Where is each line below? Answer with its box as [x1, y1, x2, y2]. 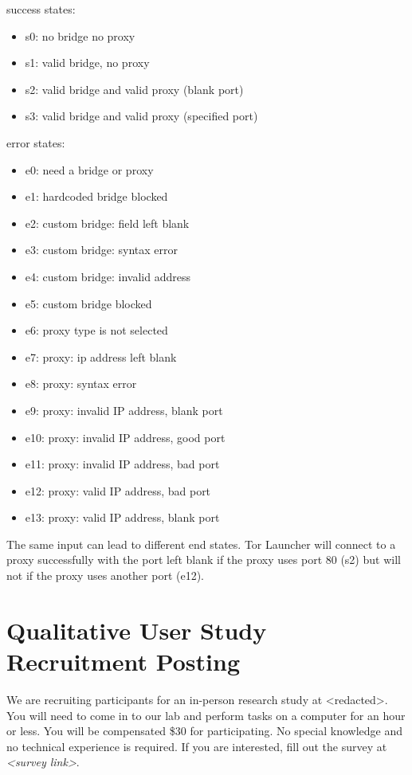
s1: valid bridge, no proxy [25, 54, 150, 71]
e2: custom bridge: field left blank [25, 214, 190, 231]
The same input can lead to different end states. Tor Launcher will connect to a [6, 535, 396, 552]
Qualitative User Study [6, 613, 267, 646]
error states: [6, 134, 65, 151]
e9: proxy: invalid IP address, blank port [25, 401, 223, 418]
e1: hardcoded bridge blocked [25, 188, 168, 205]
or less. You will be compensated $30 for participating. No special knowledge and [6, 722, 403, 739]
